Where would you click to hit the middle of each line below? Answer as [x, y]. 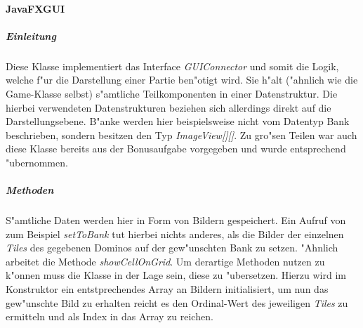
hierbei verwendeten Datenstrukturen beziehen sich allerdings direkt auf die [169, 107]
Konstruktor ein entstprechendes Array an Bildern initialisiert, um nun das [167, 289]
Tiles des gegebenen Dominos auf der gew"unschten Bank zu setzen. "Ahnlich [172, 248]
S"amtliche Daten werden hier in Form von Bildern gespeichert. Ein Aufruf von [176, 220]
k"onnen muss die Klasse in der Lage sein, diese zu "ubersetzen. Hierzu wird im [176, 275]
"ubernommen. [37, 162]
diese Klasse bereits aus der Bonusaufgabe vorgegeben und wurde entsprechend [176, 149]
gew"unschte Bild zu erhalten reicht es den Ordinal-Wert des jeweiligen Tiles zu [177, 302]
